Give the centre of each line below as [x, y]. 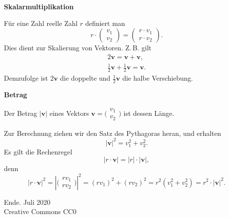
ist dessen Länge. [149, 113]
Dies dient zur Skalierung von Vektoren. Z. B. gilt [78, 48]
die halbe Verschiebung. [158, 78]
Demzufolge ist [26, 78]
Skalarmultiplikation [39, 6]
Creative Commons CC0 [40, 211]
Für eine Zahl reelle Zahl [41, 23]
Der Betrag [21, 113]
